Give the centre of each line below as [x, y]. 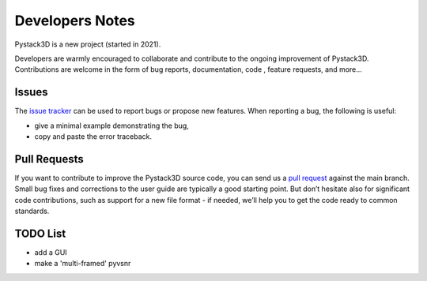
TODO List [40, 233]
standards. [32, 211]
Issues [31, 92]
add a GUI [51, 252]
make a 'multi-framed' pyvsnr [83, 264]
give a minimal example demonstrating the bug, [111, 126]
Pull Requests [49, 159]
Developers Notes [75, 21]
